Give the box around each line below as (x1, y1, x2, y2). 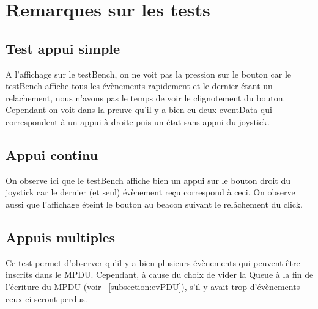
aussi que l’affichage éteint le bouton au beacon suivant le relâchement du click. (6, 197, 303, 210)
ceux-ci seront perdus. (6, 292, 87, 305)
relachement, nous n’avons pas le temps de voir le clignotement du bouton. (6, 91, 286, 104)
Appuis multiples (6, 227, 116, 246)
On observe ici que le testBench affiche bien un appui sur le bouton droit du (6, 173, 291, 186)
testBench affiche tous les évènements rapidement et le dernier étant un (6, 79, 273, 92)
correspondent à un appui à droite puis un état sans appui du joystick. (6, 115, 270, 128)
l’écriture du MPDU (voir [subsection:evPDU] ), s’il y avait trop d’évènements (6, 280, 300, 293)
